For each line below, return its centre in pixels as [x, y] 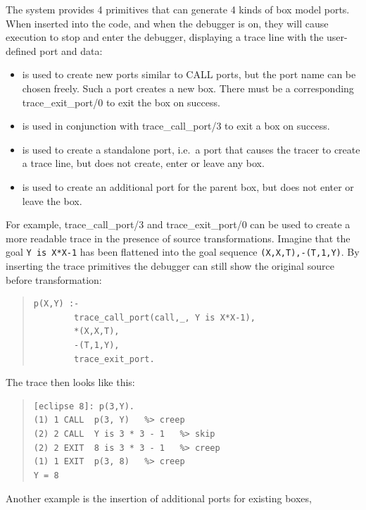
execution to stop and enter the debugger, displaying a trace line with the [165, 37]
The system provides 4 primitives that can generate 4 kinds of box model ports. [178, 9]
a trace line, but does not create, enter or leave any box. [143, 163]
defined [21, 50]
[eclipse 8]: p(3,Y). [84, 406]
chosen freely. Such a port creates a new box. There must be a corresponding [188, 88]
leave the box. [52, 200]
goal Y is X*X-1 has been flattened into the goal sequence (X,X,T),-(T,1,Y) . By [183, 252]
